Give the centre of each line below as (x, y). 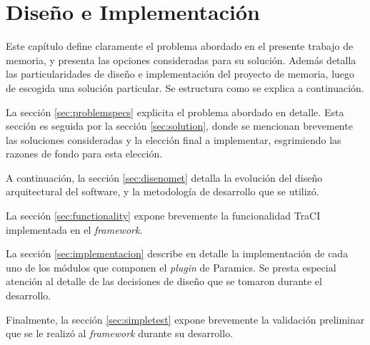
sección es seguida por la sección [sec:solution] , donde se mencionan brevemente (179, 126)
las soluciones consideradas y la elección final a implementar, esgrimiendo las (174, 139)
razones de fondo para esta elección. (84, 154)
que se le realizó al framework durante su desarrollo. (120, 333)
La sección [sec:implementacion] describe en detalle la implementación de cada (177, 253)
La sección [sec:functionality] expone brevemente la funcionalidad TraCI (163, 216)
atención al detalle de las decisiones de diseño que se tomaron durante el (164, 281)
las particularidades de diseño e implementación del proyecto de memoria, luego (180, 74)
